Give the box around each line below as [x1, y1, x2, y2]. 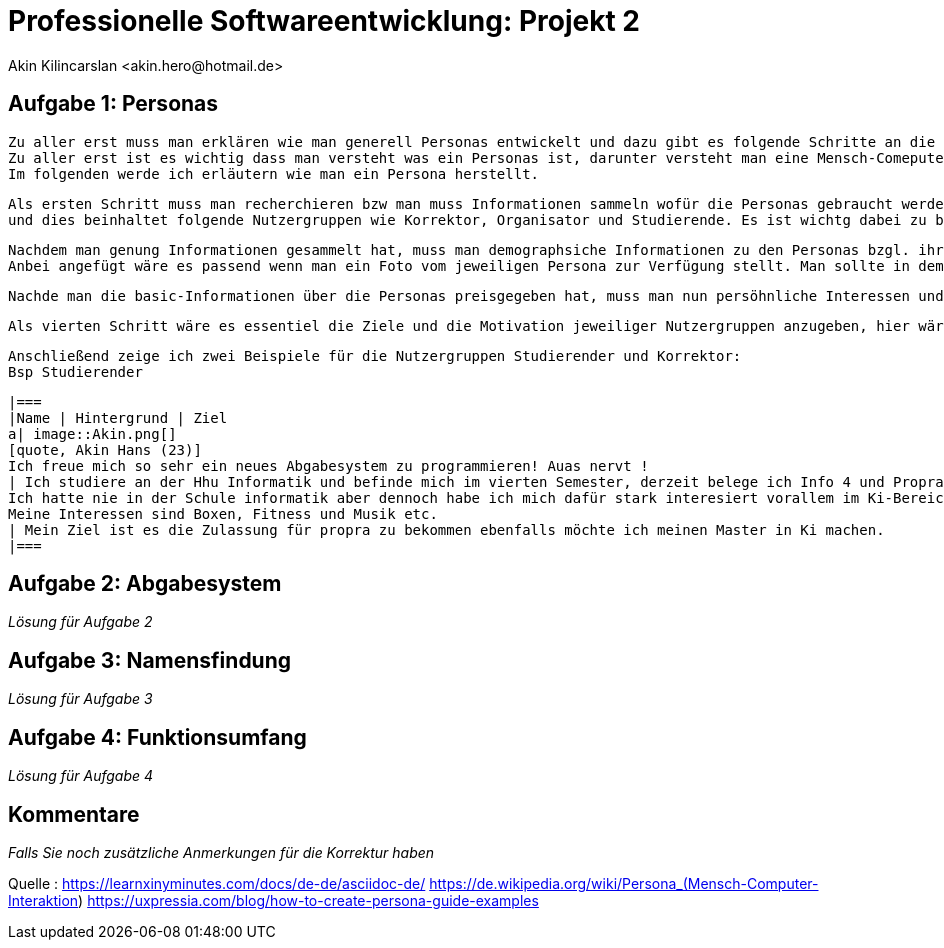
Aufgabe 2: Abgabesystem [8, 571, 282, 597]
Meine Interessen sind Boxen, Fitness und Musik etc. [8, 505, 438, 522]
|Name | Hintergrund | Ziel [8, 409, 228, 426]
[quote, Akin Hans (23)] [8, 441, 202, 458]
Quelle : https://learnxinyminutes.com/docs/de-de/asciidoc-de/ [8, 874, 426, 892]
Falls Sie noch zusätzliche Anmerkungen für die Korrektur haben [8, 843, 435, 861]
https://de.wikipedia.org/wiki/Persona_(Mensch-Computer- [429, 874, 819, 892]
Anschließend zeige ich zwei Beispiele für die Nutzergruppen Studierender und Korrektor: [8, 347, 742, 364]
